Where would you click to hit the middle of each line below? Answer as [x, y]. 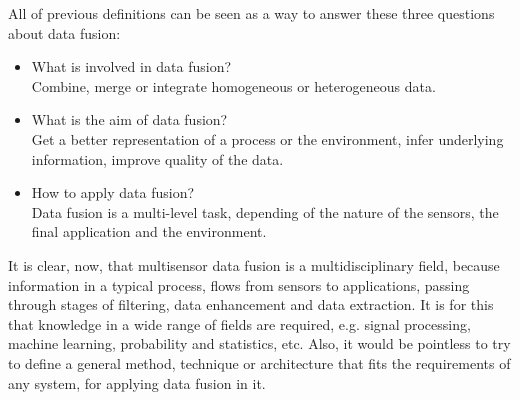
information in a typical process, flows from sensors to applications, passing [239, 284]
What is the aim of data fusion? [129, 119]
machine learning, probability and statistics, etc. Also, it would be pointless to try [259, 343]
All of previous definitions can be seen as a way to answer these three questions [251, 13]
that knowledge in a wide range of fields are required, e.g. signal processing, [239, 323]
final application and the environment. [149, 231]
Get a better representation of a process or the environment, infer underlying [267, 138]
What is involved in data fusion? [131, 66]
